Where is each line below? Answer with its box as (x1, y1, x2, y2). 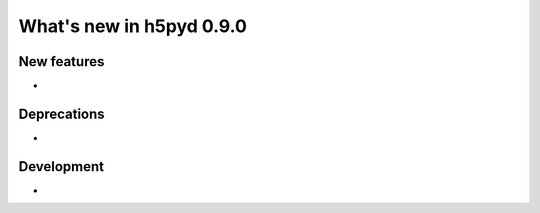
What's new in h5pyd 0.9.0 (18, 15, 247, 37)
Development (18, 158, 105, 175)
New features (18, 53, 105, 70)
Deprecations (18, 105, 105, 122)
